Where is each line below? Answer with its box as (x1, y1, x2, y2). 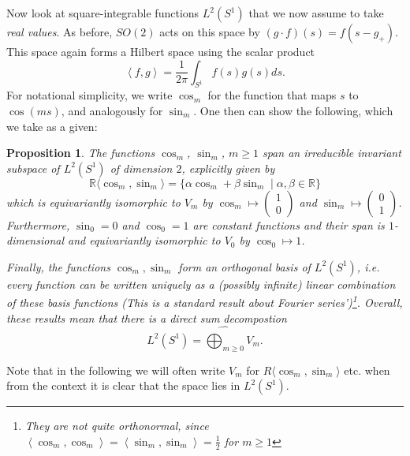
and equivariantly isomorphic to (68, 232, 221, 249)
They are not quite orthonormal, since (24, 417, 209, 434)
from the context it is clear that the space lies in (6, 377, 240, 394)
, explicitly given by (181, 159, 275, 176)
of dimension (110, 159, 173, 176)
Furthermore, (6, 216, 70, 233)
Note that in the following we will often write (6, 361, 225, 378)
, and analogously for (61, 102, 163, 118)
